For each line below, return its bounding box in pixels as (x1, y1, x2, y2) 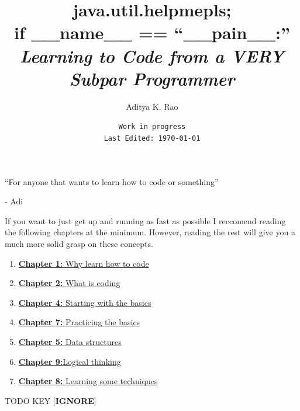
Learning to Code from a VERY (19, 43, 285, 68)
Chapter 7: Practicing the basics (18, 316, 140, 328)
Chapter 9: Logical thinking (18, 355, 121, 367)
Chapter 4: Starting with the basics (18, 296, 151, 308)
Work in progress (118, 123, 186, 131)
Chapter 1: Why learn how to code (18, 257, 149, 269)
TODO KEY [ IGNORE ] (5, 394, 96, 406)
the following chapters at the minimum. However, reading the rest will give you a (5, 226, 295, 238)
